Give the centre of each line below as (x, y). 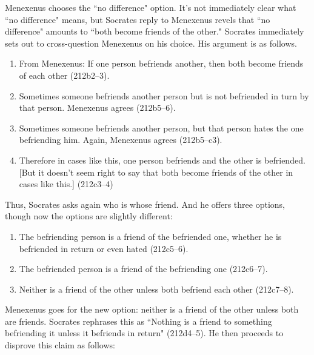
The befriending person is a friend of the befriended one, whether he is (150, 236)
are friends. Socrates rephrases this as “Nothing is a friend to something (139, 321)
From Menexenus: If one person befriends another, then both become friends (161, 63)
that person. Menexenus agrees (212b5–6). (97, 108)
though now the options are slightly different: (89, 216)
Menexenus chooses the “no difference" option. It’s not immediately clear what (151, 7)
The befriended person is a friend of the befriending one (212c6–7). (143, 269)
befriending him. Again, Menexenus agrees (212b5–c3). (121, 140)
